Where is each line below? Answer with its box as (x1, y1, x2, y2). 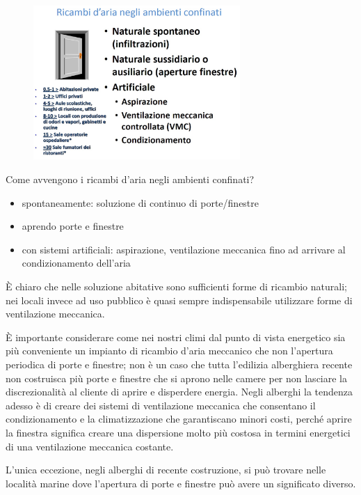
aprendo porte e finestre (22, 219, 124, 233)
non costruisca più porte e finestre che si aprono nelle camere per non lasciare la (6, 370, 348, 385)
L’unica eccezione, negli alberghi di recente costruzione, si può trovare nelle (6, 462, 326, 477)
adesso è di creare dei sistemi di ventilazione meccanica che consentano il (6, 398, 316, 412)
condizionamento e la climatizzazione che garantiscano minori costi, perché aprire (6, 411, 352, 426)
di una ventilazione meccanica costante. (6, 439, 174, 453)
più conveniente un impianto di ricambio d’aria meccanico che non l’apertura (6, 343, 333, 358)
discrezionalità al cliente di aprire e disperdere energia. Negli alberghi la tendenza (6, 384, 353, 399)
